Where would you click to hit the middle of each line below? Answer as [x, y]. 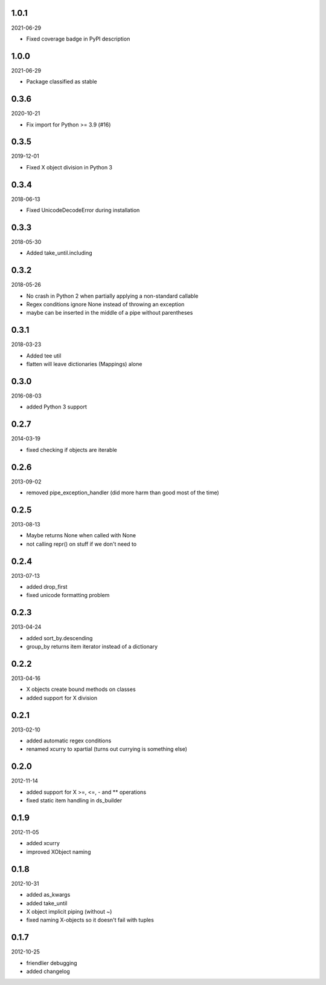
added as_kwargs [48, 895]
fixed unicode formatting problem [68, 595]
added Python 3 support [57, 407]
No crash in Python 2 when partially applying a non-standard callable [112, 296]
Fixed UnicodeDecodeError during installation [83, 210]
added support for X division [62, 698]
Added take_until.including [59, 253]
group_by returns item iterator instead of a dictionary [92, 647]
